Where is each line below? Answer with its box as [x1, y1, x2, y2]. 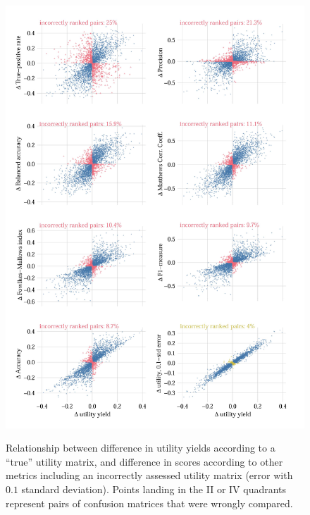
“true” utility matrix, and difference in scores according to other [6, 454, 283, 469]
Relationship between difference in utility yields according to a [6, 440, 275, 455]
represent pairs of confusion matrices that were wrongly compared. [6, 495, 293, 510]
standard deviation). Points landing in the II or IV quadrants [21, 482, 287, 497]
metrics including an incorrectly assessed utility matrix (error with [6, 468, 293, 483]
